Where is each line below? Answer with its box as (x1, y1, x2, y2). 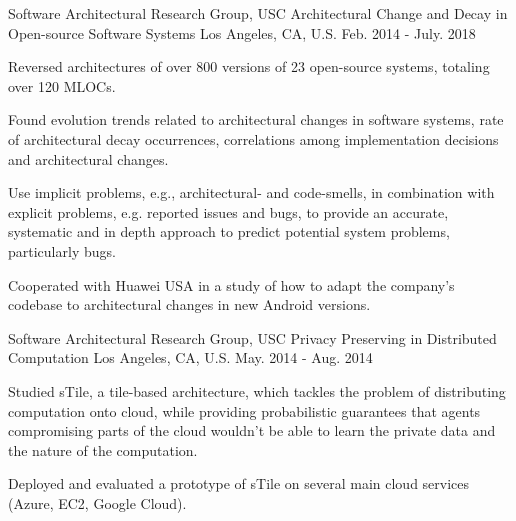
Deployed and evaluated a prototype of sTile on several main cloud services (8, 473, 470, 494)
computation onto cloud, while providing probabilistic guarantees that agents (8, 400, 481, 421)
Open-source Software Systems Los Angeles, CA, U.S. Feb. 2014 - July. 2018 (8, 22, 476, 43)
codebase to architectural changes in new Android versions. (8, 294, 371, 315)
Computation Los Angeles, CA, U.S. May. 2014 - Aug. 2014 (8, 347, 373, 368)
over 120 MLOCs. (8, 75, 116, 96)
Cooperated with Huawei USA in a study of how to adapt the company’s (8, 274, 455, 295)
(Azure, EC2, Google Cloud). (8, 492, 187, 513)
